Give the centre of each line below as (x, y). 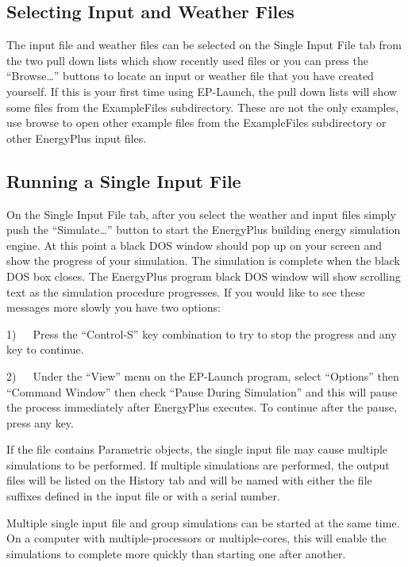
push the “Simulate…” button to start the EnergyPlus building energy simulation (204, 230)
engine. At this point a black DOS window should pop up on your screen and (194, 245)
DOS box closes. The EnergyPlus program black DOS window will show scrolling (204, 276)
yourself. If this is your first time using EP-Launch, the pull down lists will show (202, 91)
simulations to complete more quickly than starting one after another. (176, 553)
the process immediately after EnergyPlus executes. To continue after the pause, (202, 407)
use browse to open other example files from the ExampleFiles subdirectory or (196, 123)
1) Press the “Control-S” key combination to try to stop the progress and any (202, 333)
